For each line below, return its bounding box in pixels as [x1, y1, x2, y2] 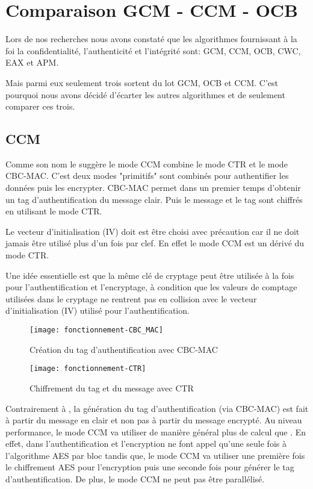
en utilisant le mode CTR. [5, 205, 102, 217]
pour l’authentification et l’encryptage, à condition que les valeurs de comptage [5, 281, 297, 293]
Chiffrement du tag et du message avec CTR [29, 381, 194, 394]
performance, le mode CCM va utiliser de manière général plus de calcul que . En [5, 425, 306, 438]
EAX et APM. [5, 56, 59, 69]
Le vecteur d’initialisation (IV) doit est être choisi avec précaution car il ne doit [5, 225, 300, 237]
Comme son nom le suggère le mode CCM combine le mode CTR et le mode [5, 157, 288, 170]
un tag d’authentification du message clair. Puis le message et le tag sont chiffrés [5, 193, 303, 205]
